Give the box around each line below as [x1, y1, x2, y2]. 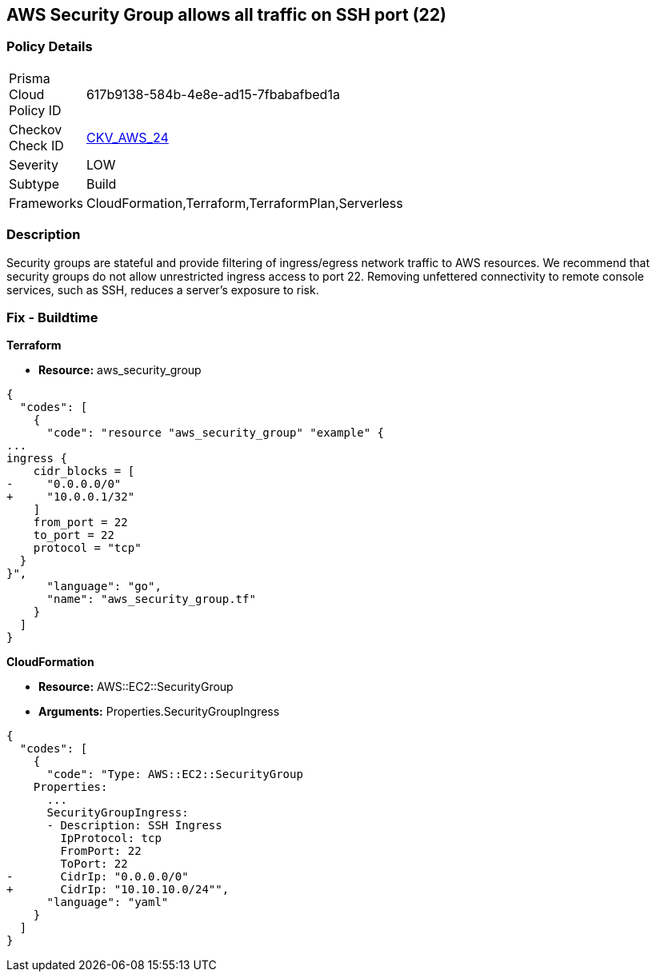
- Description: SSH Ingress [46, 819, 222, 832]
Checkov [9, 121, 62, 138]
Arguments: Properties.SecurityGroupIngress [38, 705, 280, 719]
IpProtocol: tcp [60, 832, 162, 845]
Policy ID [9, 102, 62, 118]
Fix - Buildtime [6, 309, 98, 325]
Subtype [9, 175, 60, 192]
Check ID [9, 137, 64, 154]
